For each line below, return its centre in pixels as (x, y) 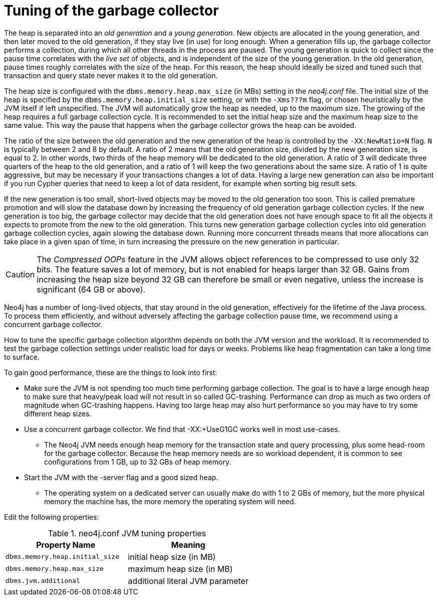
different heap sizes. (58, 413)
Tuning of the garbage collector (112, 11)
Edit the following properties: (52, 517)
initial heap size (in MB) (172, 557)
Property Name (66, 545)
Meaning (188, 545)
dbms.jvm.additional (43, 581)
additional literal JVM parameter (188, 581)
